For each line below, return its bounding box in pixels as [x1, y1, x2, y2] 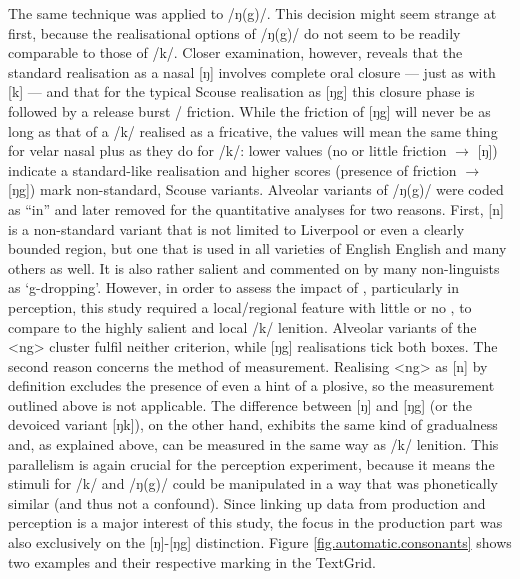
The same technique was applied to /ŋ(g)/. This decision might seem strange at [8, 3, 497, 23]
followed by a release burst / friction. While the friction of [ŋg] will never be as [8, 100, 491, 121]
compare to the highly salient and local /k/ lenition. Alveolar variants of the [8, 316, 477, 337]
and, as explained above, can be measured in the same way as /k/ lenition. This [8, 434, 499, 455]
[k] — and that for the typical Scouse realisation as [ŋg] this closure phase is [8, 81, 475, 102]
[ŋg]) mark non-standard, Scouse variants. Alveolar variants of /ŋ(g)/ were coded [8, 179, 504, 200]
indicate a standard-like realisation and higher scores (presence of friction [8, 159, 457, 180]
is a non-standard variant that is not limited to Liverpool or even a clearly [8, 218, 465, 239]
